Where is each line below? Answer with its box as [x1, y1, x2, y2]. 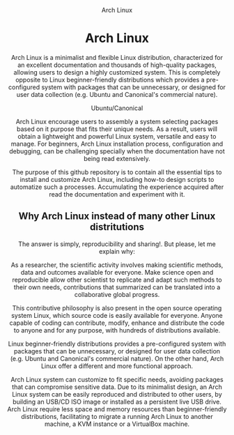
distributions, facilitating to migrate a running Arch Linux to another [20, 412, 214, 420]
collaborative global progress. [74, 290, 160, 298]
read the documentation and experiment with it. [48, 190, 186, 198]
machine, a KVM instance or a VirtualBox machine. [44, 420, 190, 428]
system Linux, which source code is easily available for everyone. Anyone [11, 311, 223, 319]
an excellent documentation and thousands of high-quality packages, [17, 61, 217, 69]
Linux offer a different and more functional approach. [40, 362, 194, 370]
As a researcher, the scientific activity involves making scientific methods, [10, 261, 224, 269]
